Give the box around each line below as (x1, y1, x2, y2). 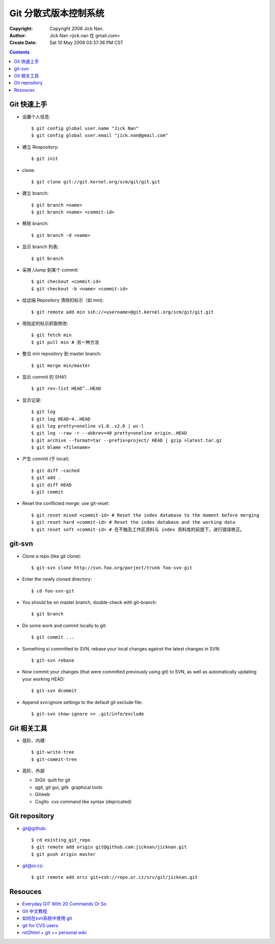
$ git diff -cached (31, 468, 80, 473)
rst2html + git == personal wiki (22, 929, 87, 935)
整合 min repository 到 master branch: (22, 350, 102, 357)
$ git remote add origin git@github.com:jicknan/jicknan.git (31, 844, 187, 850)
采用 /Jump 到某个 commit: (22, 267, 79, 273)
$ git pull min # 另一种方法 (31, 339, 99, 345)
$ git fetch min (31, 332, 72, 338)
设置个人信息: (22, 114, 51, 120)
